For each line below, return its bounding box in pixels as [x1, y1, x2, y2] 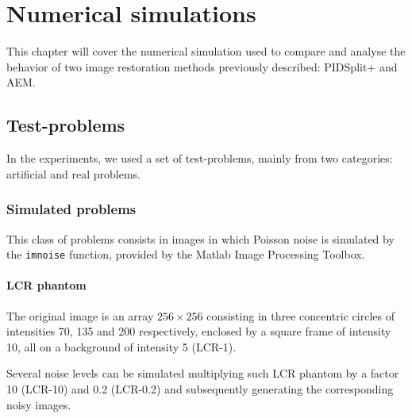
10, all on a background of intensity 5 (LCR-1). [6, 338, 237, 355]
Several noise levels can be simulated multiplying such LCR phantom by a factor [6, 365, 399, 382]
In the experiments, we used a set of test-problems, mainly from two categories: [6, 150, 393, 167]
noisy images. [6, 396, 71, 412]
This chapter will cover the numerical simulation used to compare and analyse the [6, 43, 406, 59]
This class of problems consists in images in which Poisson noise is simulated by [6, 230, 395, 247]
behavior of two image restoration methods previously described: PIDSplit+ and [6, 58, 398, 75]
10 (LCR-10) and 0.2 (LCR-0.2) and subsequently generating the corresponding [6, 380, 394, 397]
